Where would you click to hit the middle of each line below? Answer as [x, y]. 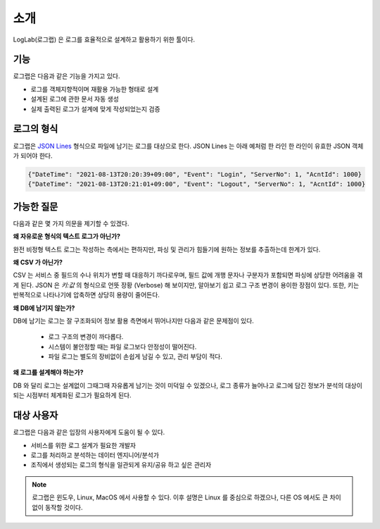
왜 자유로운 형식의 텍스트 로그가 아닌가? [67, 237]
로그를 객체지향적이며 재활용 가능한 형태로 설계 [95, 89]
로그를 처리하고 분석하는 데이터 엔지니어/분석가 [95, 455]
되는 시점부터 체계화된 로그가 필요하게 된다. [72, 395]
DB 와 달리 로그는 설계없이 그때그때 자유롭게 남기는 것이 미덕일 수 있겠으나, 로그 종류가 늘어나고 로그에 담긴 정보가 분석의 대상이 [188, 385]
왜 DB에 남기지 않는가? [44, 308]
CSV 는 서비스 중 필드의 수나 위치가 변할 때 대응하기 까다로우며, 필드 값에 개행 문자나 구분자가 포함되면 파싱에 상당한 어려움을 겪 [188, 275]
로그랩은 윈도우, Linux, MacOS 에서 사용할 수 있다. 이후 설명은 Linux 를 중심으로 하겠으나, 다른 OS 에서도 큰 [180, 497]
